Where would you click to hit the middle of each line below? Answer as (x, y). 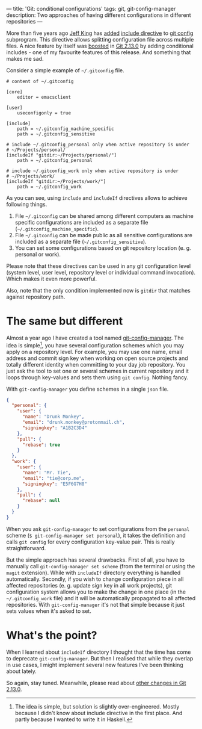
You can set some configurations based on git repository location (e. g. (103, 248)
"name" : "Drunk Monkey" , (53, 417)
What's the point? (52, 635)
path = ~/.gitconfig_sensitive (56, 134)
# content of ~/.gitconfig (40, 81)
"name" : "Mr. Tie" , (46, 473)
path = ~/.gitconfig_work (50, 187)
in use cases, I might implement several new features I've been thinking (95, 665)
